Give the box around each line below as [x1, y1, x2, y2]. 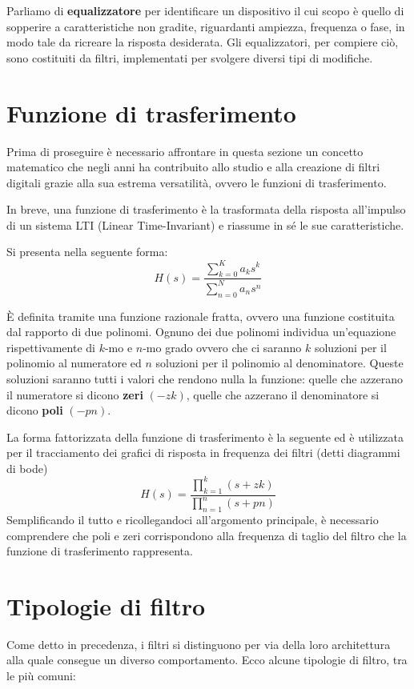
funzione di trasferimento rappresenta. [6, 543, 193, 559]
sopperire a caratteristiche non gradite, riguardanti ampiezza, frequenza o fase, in [6, 18, 405, 34]
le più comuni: [6, 667, 76, 684]
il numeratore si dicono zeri [6, 386, 143, 403]
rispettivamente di [6, 338, 95, 355]
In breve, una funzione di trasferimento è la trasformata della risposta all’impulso [6, 201, 406, 218]
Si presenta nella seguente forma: [6, 243, 168, 260]
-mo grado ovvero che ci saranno [143, 338, 302, 355]
